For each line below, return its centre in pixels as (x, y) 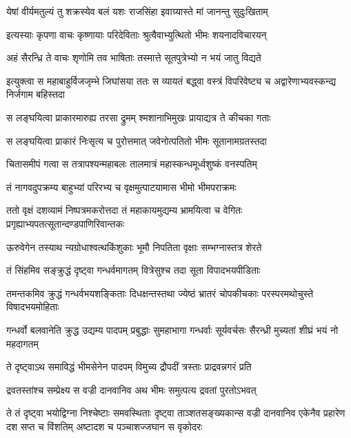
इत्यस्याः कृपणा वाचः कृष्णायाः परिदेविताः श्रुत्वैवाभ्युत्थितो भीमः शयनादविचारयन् (137, 34)
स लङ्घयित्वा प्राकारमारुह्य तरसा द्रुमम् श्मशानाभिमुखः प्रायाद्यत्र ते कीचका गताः (139, 117)
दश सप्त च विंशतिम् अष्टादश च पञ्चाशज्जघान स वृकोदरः (104, 426)
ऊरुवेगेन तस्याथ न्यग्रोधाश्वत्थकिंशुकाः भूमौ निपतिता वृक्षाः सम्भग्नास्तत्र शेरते (134, 247)
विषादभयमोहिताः (33, 307)
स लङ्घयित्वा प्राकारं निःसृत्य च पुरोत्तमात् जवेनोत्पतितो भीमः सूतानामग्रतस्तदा (137, 140)
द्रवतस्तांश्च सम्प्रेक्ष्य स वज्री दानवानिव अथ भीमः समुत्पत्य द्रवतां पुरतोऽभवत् (131, 389)
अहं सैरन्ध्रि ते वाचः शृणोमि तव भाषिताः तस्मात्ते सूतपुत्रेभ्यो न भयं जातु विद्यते (134, 58)
